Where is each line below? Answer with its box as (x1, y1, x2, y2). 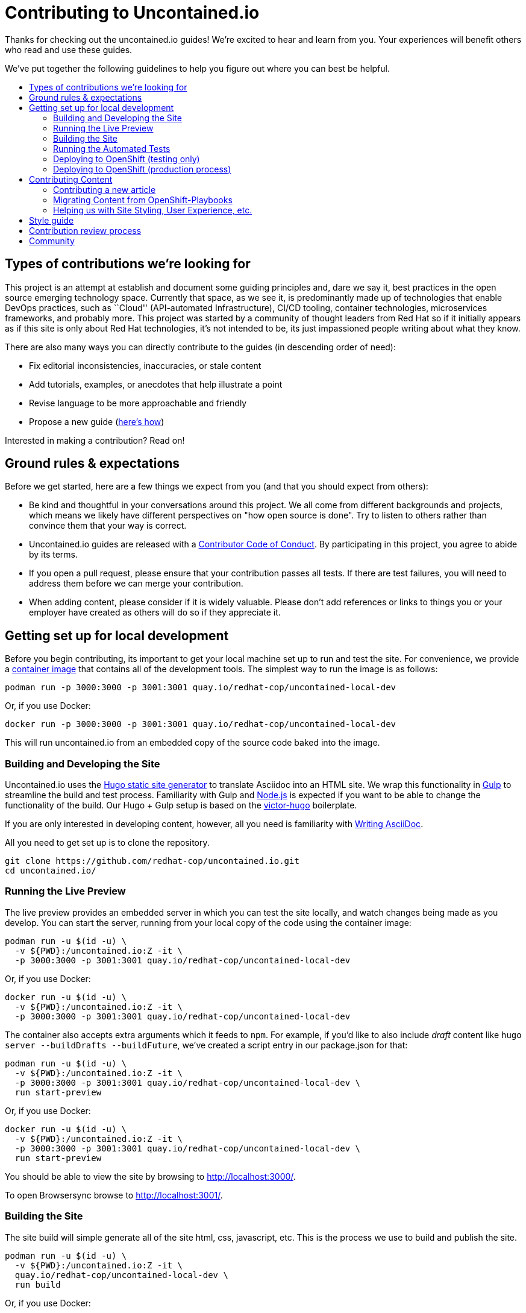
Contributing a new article (53, 184, 156, 195)
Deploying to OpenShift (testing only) (53, 153, 200, 164)
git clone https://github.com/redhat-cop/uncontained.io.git (5, 856, 299, 866)
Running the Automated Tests (53, 143, 171, 154)
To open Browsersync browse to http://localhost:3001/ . (5, 1189, 223, 1200)
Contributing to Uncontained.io (5, 2, 260, 23)
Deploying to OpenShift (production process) (53, 163, 231, 174)
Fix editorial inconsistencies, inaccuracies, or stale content (29, 360, 261, 371)
